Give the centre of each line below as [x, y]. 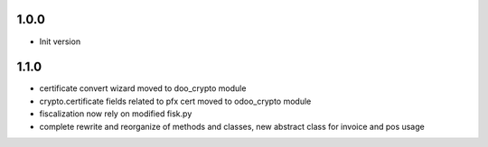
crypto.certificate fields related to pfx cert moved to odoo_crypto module [175, 101]
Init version [60, 41]
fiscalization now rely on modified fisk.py [116, 114]
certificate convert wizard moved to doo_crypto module [143, 88]
